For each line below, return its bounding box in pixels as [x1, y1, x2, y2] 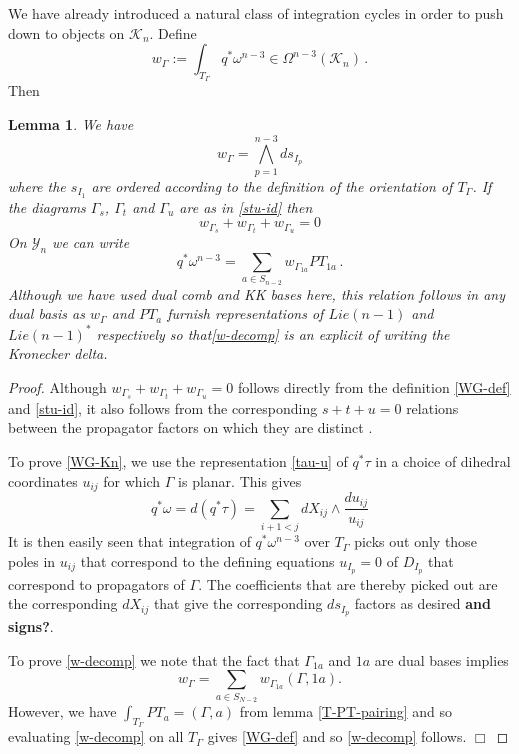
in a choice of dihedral [375, 451, 511, 472]
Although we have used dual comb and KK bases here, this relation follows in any [8, 283, 505, 304]
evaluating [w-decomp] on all [8, 726, 184, 747]
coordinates [8, 470, 78, 491]
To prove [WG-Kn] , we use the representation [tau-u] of [8, 451, 348, 472]
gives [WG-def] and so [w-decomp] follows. [207, 726, 467, 747]
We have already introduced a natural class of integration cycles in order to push [8, 3, 504, 23]
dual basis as [8, 303, 85, 324]
